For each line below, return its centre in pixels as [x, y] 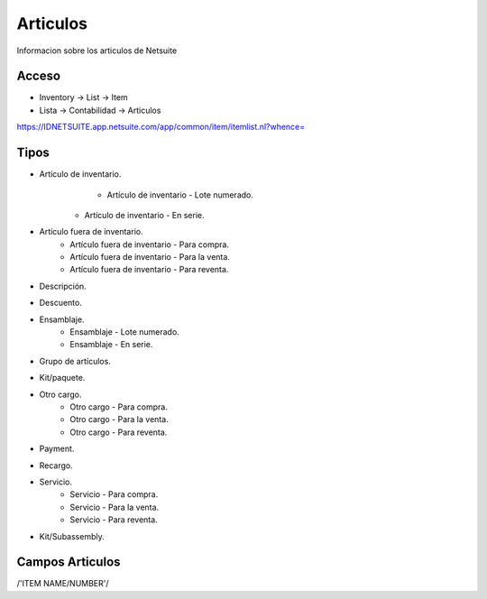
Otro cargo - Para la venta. [119, 419]
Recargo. [56, 465]
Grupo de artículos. [75, 361]
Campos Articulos [69, 562]
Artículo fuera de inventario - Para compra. [150, 244]
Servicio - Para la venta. [115, 507]
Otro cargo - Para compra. [119, 407]
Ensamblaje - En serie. [111, 345]
